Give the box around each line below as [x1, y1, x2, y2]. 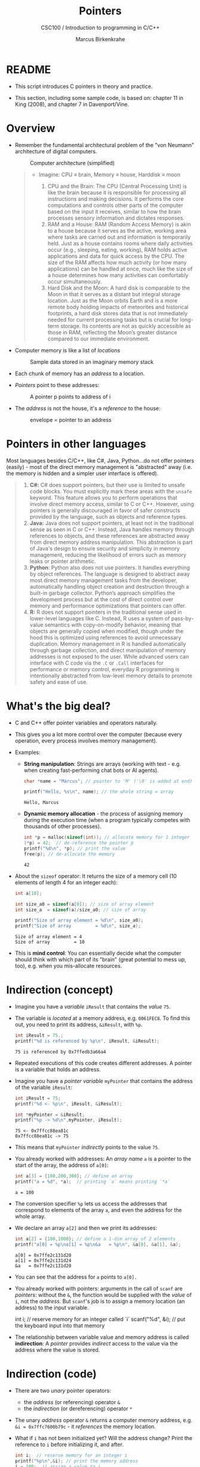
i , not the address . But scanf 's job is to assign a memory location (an [14, 1297, 185, 1305]
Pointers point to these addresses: [14, 381, 100, 388]
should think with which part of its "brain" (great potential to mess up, [14, 956, 186, 963]
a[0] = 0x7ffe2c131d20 [14, 1252, 72, 1258]
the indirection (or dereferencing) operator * [23, 1405, 133, 1412]
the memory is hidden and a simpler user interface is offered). [6, 470, 159, 477]
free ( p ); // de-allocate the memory [23, 851, 115, 857]
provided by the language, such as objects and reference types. [29, 513, 187, 520]
